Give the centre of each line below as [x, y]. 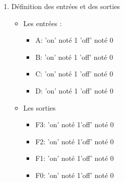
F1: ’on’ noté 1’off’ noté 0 [75, 158]
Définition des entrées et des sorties [66, 6]
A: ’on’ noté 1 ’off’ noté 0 [74, 40]
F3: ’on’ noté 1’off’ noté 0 [75, 124]
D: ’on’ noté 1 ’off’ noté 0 [74, 90]
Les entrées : [42, 23]
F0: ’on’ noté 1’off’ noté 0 [75, 175]
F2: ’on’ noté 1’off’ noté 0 [75, 141]
